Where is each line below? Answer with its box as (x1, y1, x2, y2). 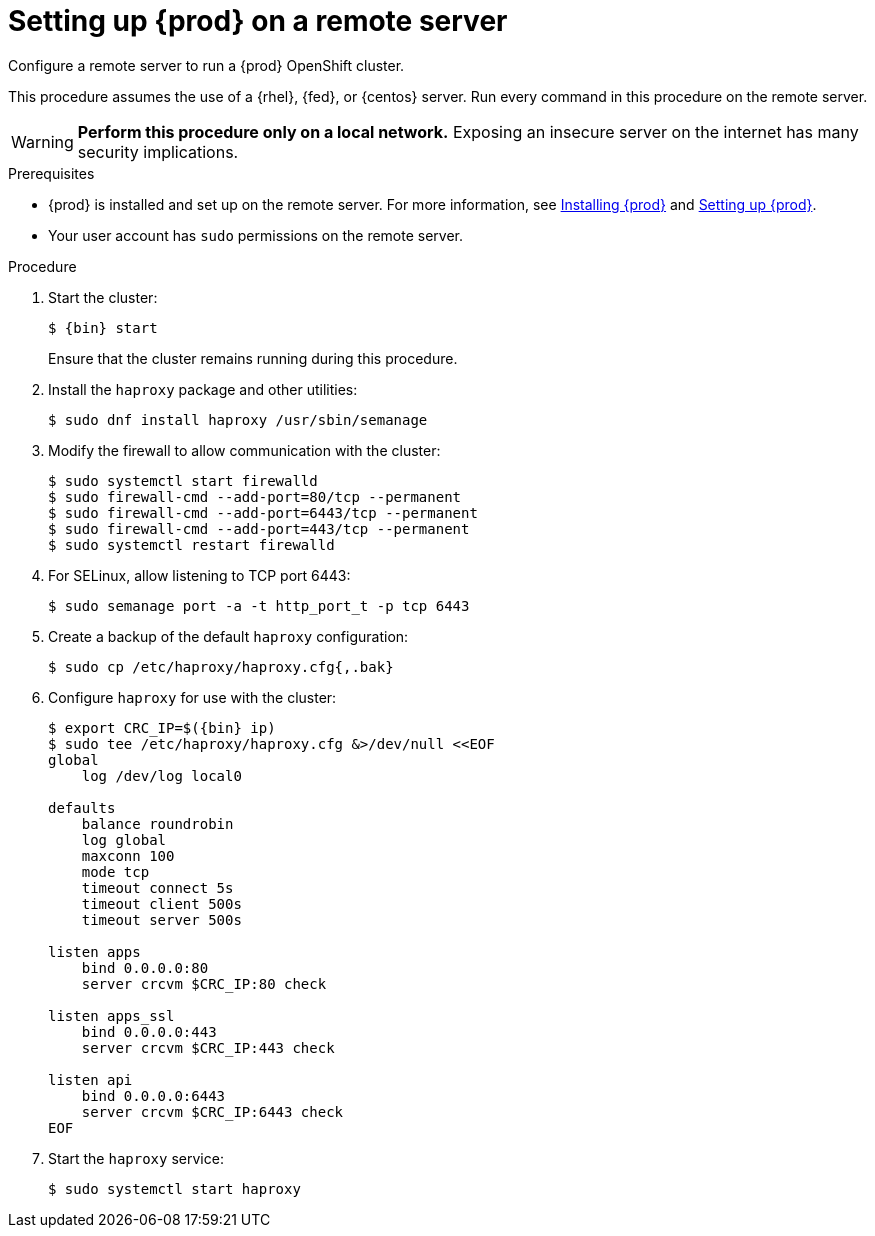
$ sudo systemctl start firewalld (48, 472, 318, 489)
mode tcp (81, 863, 150, 880)
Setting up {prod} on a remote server (8, 4, 508, 38)
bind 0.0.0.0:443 (81, 1023, 217, 1040)
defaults (48, 799, 116, 816)
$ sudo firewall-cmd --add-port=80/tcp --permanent (48, 488, 462, 505)
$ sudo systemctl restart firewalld (48, 536, 335, 553)
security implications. (77, 141, 239, 162)
